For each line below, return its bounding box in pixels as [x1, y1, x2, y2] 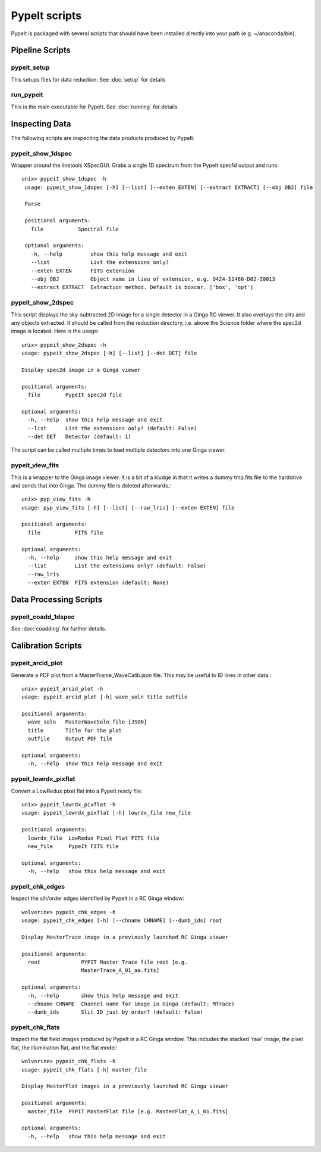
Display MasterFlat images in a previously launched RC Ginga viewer [21, 1083, 229, 1090]
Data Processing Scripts [11, 595, 103, 604]
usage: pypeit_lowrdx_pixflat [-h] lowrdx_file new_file [21, 809, 191, 816]
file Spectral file [30, 225, 119, 232]
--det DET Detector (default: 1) [27, 433, 132, 440]
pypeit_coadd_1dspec [11, 613, 75, 621]
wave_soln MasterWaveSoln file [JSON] [27, 719, 147, 725]
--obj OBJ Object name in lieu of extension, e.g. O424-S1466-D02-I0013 [30, 275, 276, 282]
